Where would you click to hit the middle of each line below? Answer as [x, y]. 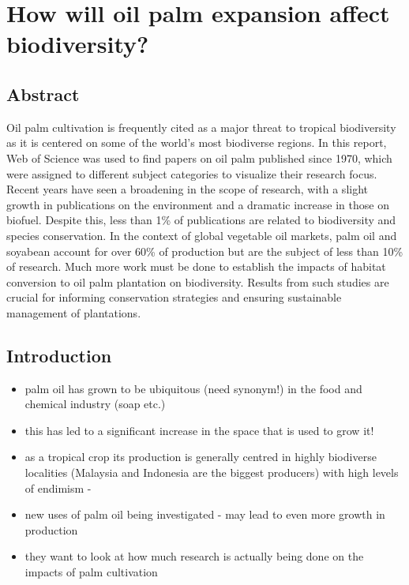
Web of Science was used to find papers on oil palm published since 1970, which [199, 157]
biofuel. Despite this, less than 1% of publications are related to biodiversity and [201, 220]
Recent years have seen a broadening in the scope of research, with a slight [188, 189]
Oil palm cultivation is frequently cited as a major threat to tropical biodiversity [201, 127]
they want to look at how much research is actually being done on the [194, 556]
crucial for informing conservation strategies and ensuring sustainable [174, 297]
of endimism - [58, 487]
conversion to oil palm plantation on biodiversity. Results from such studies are [198, 281]
